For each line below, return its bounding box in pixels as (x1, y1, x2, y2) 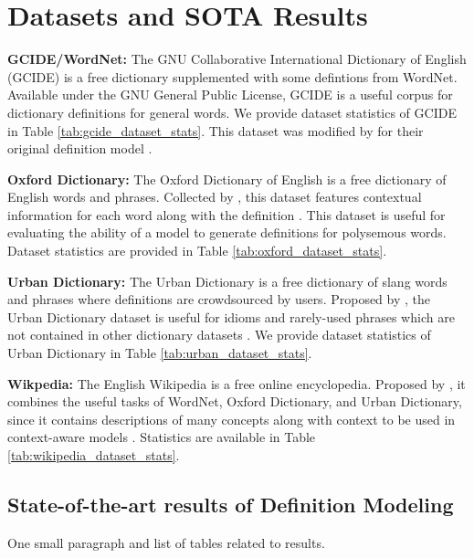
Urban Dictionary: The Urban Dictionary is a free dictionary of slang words (7, 271, 448, 290)
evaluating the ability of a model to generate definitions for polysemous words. (7, 223, 447, 242)
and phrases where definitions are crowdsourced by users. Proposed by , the (7, 290, 431, 309)
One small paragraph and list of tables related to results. (7, 532, 325, 552)
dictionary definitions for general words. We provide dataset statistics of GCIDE (7, 102, 457, 121)
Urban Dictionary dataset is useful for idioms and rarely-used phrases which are (7, 307, 455, 326)
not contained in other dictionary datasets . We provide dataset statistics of (7, 325, 431, 344)
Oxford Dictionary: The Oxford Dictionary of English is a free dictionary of (7, 169, 447, 188)
